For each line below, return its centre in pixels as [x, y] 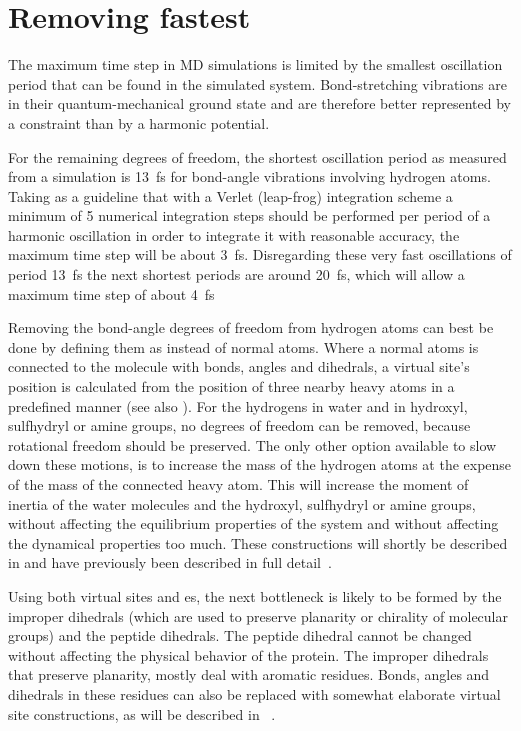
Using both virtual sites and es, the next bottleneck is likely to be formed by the [255, 595]
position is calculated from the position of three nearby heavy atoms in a [231, 386]
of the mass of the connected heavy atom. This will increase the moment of [238, 484]
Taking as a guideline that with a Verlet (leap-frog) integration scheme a [230, 195]
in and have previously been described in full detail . [170, 562]
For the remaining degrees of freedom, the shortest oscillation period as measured [257, 156]
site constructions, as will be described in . [142, 713]
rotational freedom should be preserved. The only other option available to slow [252, 444]
